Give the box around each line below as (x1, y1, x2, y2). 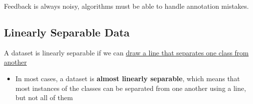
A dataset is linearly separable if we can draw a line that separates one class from (4, 47, 249, 57)
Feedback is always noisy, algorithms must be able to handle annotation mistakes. (4, 1, 249, 11)
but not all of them (15, 92, 73, 103)
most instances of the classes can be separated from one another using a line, (15, 83, 246, 93)
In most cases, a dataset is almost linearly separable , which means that (15, 73, 240, 83)
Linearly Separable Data (4, 24, 130, 39)
